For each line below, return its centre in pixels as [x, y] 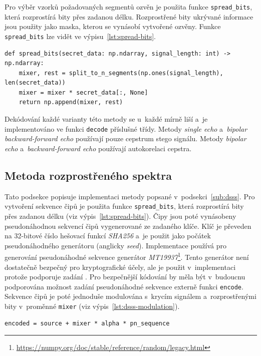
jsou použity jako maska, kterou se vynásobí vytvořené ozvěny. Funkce [113, 26]
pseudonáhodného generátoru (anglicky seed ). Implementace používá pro [116, 245]
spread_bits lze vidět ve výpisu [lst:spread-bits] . [80, 36]
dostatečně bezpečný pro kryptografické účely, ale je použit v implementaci [120, 267]
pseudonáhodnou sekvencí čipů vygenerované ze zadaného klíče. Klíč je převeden [128, 226]
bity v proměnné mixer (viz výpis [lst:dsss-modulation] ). [92, 306]
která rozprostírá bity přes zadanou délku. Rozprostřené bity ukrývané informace [129, 16]
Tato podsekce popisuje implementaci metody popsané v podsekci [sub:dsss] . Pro [130, 196]
